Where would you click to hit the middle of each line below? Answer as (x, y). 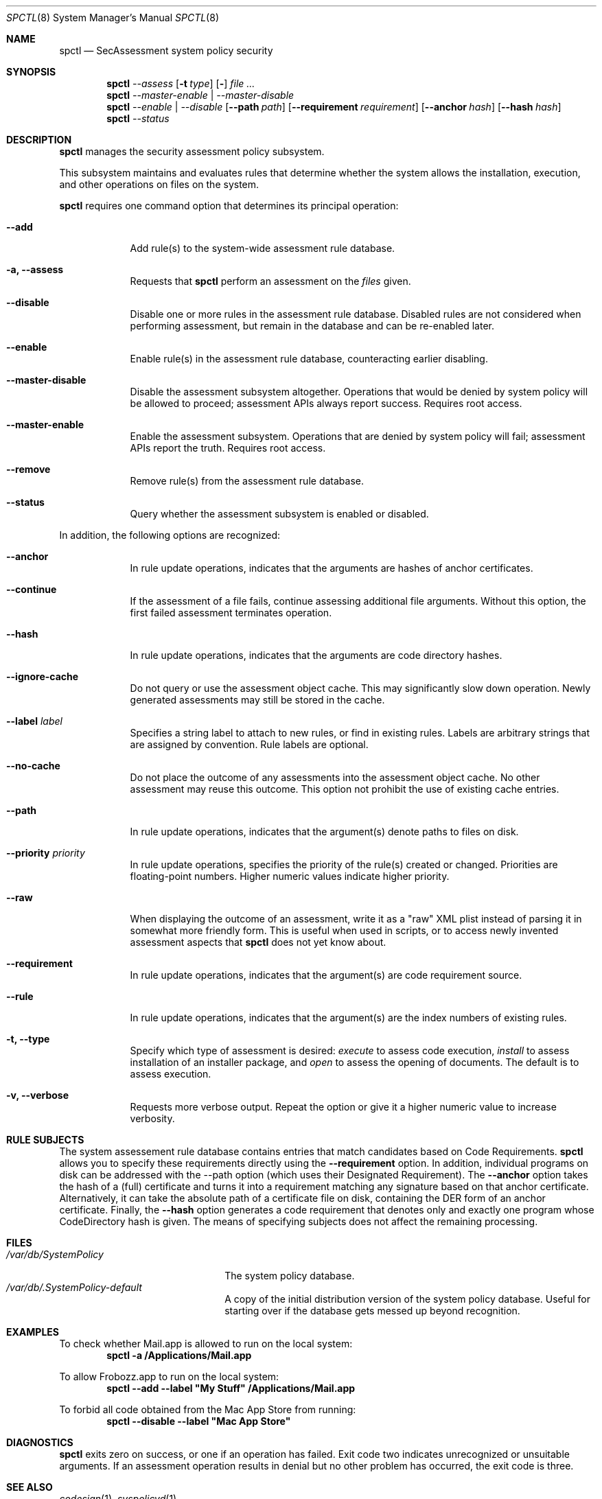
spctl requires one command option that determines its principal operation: (229, 206)
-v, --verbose (38, 1095)
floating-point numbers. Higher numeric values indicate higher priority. (290, 876)
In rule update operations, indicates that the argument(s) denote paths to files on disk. (324, 832)
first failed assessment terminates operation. (231, 613)
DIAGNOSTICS (40, 1442)
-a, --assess (35, 269)
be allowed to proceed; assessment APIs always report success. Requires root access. (326, 403)
